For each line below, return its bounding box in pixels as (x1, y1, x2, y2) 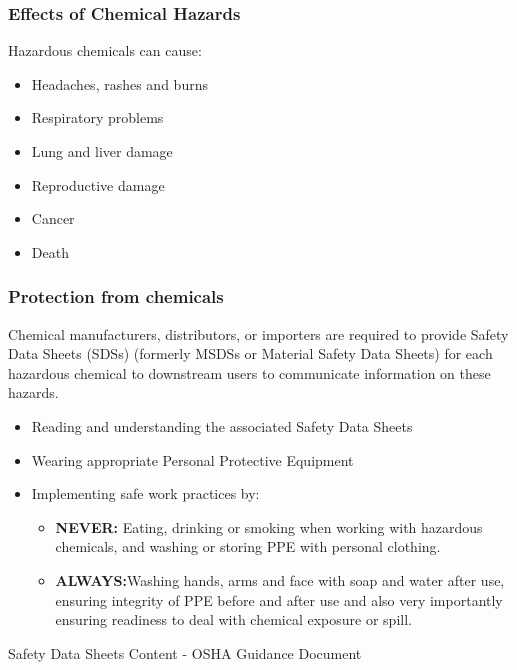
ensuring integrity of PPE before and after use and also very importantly (55, 589, 503, 610)
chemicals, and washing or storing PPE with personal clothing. (55, 536, 441, 557)
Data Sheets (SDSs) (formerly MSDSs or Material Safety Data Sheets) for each (8, 343, 493, 364)
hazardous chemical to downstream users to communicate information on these (8, 362, 491, 383)
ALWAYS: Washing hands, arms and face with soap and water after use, (55, 569, 505, 590)
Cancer (31, 208, 75, 229)
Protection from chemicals (8, 284, 224, 309)
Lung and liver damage (31, 141, 173, 161)
